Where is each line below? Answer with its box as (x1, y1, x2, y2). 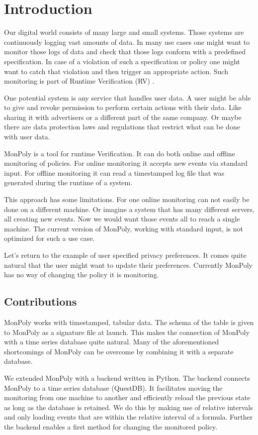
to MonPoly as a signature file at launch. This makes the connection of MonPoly (4, 326, 250, 337)
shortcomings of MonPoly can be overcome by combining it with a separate (4, 346, 234, 356)
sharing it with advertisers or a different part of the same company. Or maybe (4, 111, 242, 122)
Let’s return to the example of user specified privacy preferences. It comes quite (4, 250, 247, 260)
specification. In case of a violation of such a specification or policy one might (4, 56, 240, 66)
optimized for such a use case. (4, 233, 95, 243)
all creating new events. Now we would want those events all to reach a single (4, 214, 240, 224)
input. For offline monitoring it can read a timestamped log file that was (4, 167, 225, 178)
